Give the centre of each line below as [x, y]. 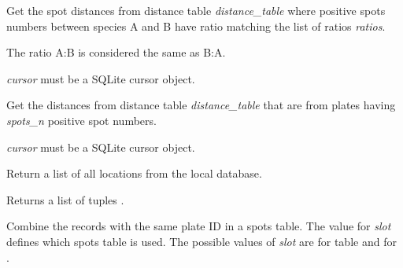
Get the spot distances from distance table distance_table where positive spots [196, 10]
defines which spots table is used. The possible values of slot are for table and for [201, 241]
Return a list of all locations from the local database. [134, 173]
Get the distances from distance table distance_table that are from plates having [201, 105]
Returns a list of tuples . [65, 199]
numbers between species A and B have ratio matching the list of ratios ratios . [196, 26]
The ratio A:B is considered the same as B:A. [116, 52]
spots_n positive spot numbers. [81, 120]
